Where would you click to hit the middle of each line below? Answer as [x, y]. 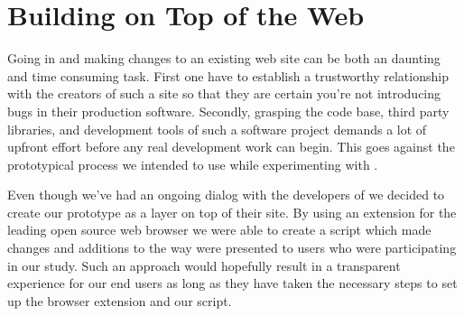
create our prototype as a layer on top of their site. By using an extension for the [232, 212]
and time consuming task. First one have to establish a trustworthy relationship [228, 75]
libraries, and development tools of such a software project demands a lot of [217, 129]
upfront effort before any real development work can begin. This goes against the [231, 147]
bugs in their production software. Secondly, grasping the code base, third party [228, 111]
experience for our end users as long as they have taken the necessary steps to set [232, 283]
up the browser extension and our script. [120, 300]
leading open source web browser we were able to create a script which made [219, 230]
